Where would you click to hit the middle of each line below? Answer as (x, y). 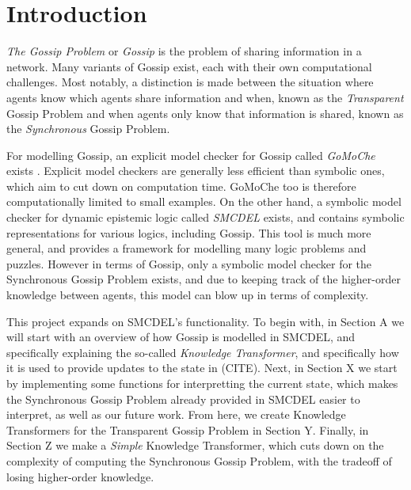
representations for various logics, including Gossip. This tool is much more (189, 232)
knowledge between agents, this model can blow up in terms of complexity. (188, 295)
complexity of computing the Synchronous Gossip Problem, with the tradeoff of (199, 460)
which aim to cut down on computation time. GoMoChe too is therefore (181, 186)
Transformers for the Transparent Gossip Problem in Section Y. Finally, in (188, 429)
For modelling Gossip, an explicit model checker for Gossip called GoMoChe (191, 155)
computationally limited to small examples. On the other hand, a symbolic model (204, 201)
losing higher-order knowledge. (80, 476)
